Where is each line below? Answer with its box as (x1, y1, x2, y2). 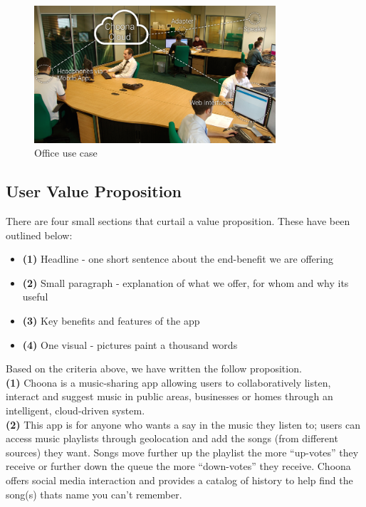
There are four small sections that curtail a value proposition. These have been (6, 214, 350, 229)
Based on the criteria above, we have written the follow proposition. (6, 361, 302, 376)
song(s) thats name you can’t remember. (6, 486, 182, 501)
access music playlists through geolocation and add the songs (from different (6, 431, 338, 446)
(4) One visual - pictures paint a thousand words (22, 337, 238, 352)
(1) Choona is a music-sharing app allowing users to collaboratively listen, (6, 375, 331, 390)
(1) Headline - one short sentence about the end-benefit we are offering (22, 251, 333, 266)
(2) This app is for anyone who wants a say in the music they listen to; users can (6, 417, 360, 432)
